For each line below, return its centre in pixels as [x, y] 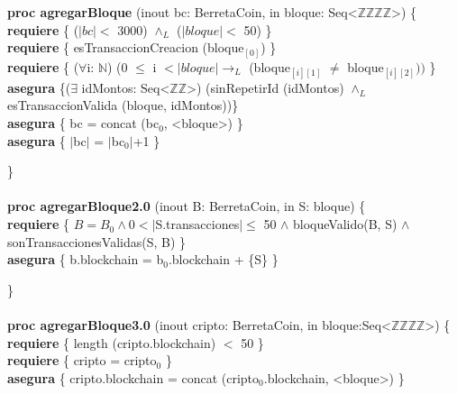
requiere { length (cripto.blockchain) [112, 342]
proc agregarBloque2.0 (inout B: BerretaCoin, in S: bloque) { [187, 206]
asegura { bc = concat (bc [83, 123]
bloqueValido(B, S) [345, 224]
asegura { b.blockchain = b [86, 259]
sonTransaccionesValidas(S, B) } [97, 241]
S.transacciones [197, 224]
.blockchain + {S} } [223, 259]
